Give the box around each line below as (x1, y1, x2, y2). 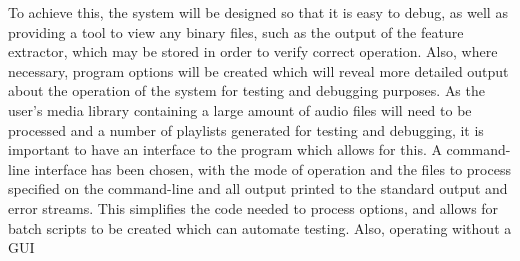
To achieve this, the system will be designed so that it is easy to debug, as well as (8, 2, 508, 22)
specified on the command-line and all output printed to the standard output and (8, 178, 508, 199)
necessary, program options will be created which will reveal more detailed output (8, 60, 509, 81)
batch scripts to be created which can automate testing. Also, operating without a (8, 217, 512, 238)
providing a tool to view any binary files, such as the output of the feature (8, 21, 464, 42)
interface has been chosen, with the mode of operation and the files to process (34, 158, 511, 179)
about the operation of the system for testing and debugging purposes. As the (8, 80, 485, 101)
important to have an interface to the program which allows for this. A (8, 139, 442, 160)
